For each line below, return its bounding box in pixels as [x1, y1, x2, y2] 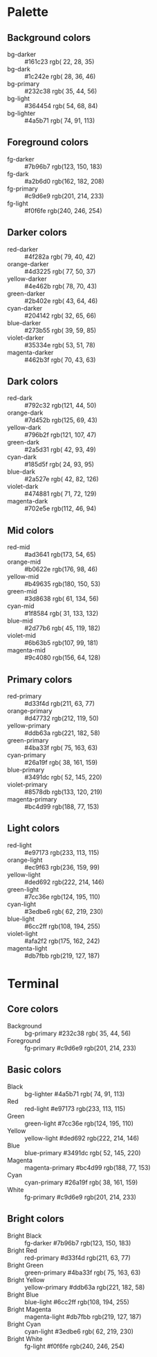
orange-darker [7, 259, 49, 268]
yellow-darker [7, 275, 47, 283]
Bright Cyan [7, 1320, 41, 1328]
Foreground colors [7, 137, 89, 148]
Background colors [7, 32, 91, 44]
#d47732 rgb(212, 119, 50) [24, 714, 99, 723]
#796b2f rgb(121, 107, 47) [24, 431, 97, 439]
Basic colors [7, 1064, 62, 1075]
